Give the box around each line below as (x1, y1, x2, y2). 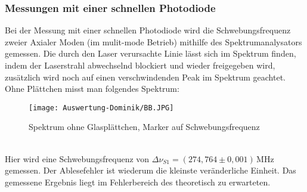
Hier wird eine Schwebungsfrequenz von (5, 152, 150, 165)
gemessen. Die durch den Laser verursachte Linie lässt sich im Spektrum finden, (5, 47, 296, 60)
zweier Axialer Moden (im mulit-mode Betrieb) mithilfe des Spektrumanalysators (5, 35, 302, 48)
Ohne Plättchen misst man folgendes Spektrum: (5, 82, 179, 95)
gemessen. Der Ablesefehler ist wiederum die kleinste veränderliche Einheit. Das (5, 164, 296, 176)
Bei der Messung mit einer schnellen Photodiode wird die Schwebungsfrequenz (5, 24, 291, 36)
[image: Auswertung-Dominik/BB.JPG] (29, 103, 174, 112)
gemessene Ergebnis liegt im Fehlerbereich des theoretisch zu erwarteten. (5, 175, 271, 188)
